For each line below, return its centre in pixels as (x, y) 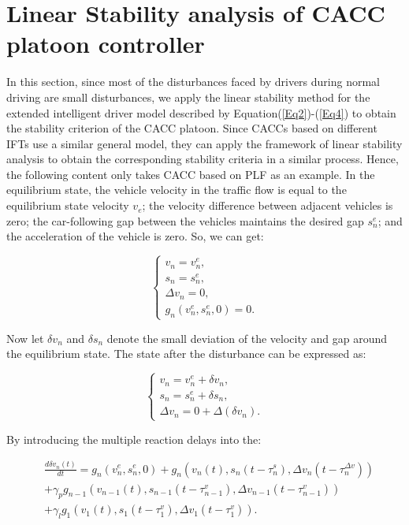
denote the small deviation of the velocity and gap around (247, 338)
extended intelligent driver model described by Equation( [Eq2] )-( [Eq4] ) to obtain (201, 112)
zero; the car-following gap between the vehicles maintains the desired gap (185, 220)
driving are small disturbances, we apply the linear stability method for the (188, 97)
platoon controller (106, 44)
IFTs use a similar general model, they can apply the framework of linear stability (204, 143)
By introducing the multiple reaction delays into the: (134, 439)
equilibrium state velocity (68, 205)
